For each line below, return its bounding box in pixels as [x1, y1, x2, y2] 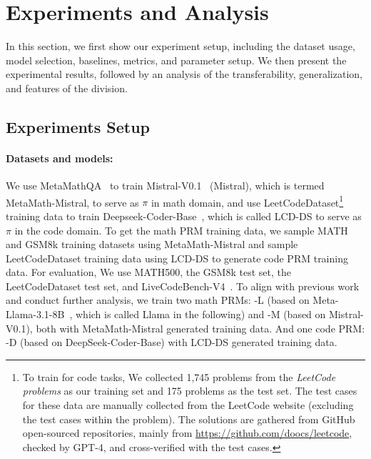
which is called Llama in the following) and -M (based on [75, 307, 326, 322]
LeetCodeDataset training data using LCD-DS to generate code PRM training [6, 250, 348, 265]
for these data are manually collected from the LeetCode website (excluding [22, 398, 354, 413]
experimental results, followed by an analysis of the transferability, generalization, [6, 66, 362, 82]
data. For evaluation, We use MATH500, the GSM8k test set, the [6, 265, 291, 280]
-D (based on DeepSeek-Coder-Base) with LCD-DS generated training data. [6, 335, 337, 350]
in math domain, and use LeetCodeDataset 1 [151, 192, 344, 209]
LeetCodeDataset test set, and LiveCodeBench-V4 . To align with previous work [6, 278, 360, 293]
